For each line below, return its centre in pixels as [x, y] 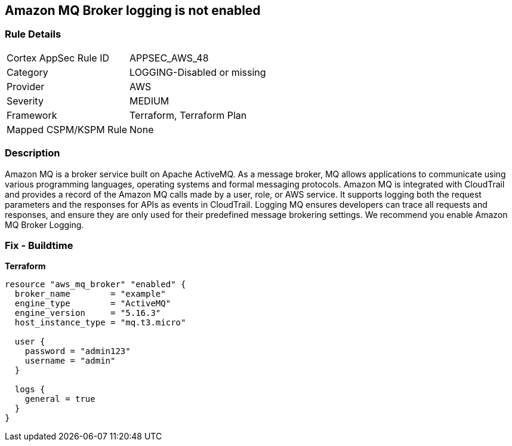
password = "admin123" [78, 351]
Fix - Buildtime [39, 245]
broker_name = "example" [90, 294]
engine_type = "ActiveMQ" [93, 304]
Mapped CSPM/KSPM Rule [67, 129]
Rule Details [33, 34]
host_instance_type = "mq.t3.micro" [100, 323]
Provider [26, 86]
